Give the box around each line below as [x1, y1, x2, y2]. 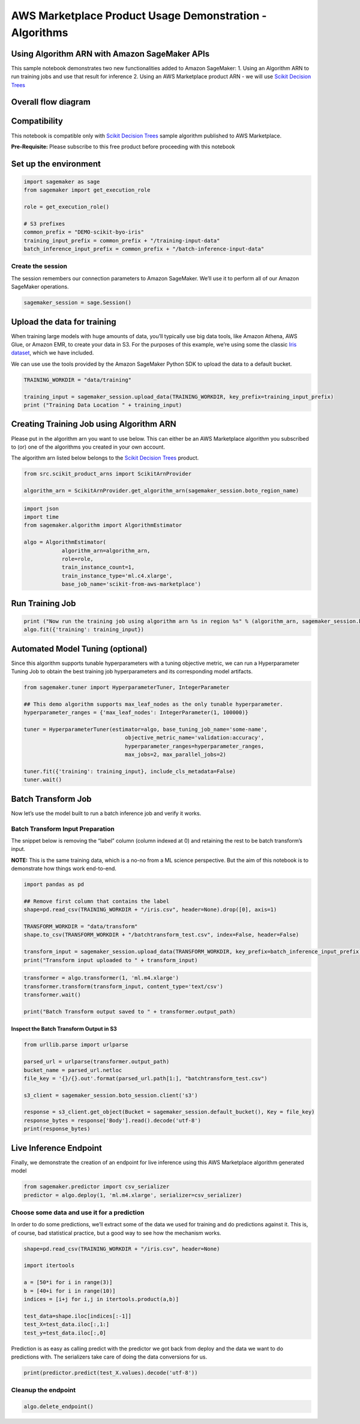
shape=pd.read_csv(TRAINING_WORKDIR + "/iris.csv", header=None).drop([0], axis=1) [23, 906, 277, 913]
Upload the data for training [11, 317, 116, 327]
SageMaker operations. [11, 283, 69, 291]
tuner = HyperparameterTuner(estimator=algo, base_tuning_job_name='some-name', [23, 726, 268, 733]
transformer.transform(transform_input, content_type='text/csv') [23, 983, 223, 990]
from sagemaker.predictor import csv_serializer [23, 1183, 170, 1190]
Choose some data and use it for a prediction [11, 1208, 145, 1216]
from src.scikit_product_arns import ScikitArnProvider [23, 470, 192, 477]
